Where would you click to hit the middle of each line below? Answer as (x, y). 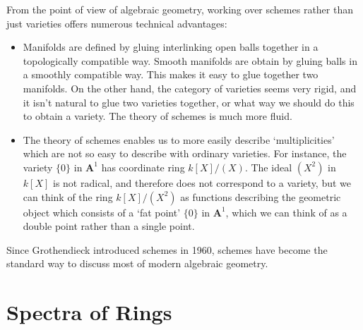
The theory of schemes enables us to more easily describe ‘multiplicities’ (179, 139)
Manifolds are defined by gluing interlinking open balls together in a (171, 47)
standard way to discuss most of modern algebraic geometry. (137, 263)
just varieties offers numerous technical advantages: (117, 23)
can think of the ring (68, 196)
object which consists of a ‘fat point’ (102, 212)
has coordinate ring (143, 167)
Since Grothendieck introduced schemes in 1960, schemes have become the (167, 249)
